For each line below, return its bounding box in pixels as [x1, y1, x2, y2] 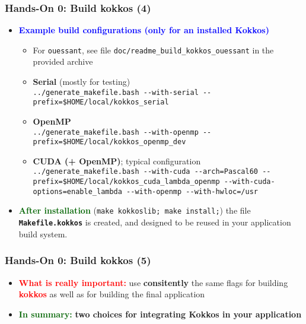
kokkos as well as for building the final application [18, 288, 205, 300]
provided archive [33, 55, 93, 68]
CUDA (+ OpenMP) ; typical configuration [33, 154, 201, 167]
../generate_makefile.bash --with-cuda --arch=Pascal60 [33, 167, 259, 176]
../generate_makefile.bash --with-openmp [33, 128, 199, 136]
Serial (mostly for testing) [33, 75, 130, 88]
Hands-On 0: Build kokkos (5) [5, 253, 151, 268]
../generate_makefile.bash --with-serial [33, 88, 199, 97]
